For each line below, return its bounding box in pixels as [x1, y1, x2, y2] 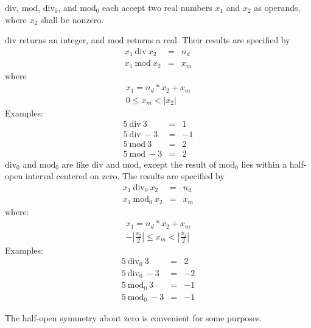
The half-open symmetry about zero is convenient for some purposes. [5, 312, 262, 324]
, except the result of [139, 157, 216, 170]
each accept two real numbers [102, 1, 212, 13]
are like [61, 157, 89, 170]
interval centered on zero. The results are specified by [25, 169, 225, 182]
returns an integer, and [19, 34, 105, 46]
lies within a [241, 157, 287, 170]
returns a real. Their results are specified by [127, 34, 290, 46]
